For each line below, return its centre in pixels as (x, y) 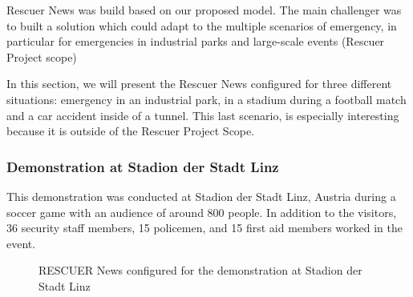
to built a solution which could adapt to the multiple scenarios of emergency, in (202, 25)
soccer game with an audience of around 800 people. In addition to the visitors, (202, 212)
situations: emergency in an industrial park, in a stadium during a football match (206, 99)
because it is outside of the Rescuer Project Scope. (131, 131)
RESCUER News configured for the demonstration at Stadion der (200, 270)
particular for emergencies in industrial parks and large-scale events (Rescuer (196, 41)
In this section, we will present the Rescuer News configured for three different (199, 84)
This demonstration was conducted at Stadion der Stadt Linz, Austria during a (201, 196)
